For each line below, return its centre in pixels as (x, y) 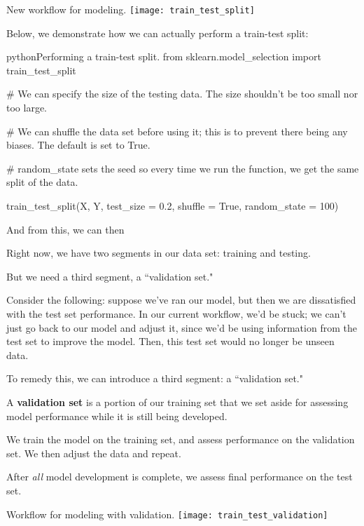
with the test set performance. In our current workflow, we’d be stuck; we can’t (176, 313)
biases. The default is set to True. (78, 145)
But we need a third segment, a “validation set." (110, 276)
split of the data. (42, 182)
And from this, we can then (65, 229)
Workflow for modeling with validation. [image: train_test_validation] (167, 514)
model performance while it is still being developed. (117, 416)
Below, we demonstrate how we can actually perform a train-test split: (157, 33)
